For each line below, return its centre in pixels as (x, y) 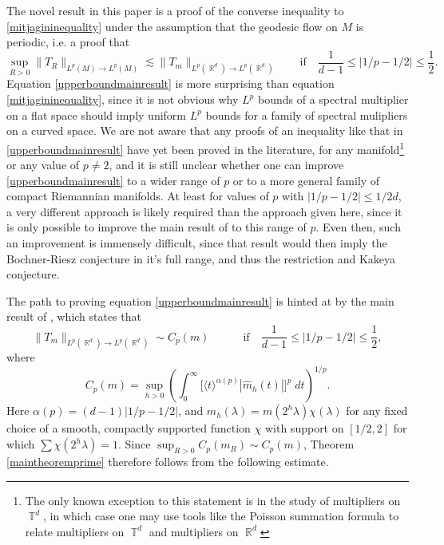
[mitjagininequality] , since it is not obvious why (123, 99)
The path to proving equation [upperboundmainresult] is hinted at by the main (200, 300)
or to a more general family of (306, 180)
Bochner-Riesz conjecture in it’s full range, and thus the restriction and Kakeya (201, 258)
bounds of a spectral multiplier (333, 99)
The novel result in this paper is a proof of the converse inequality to (175, 10)
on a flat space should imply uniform (96, 115)
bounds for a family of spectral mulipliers (307, 115)
